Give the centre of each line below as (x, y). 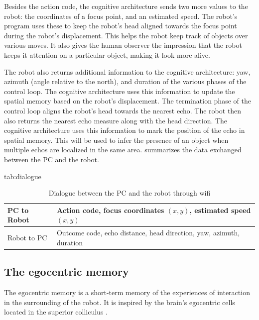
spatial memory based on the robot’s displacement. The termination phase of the (128, 101)
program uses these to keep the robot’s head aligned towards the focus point (121, 26)
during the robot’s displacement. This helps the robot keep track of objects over (126, 35)
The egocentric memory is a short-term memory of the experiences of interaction (127, 292)
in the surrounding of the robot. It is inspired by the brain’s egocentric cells (120, 302)
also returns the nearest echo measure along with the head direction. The (116, 120)
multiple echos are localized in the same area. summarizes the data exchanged (123, 150)
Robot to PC (27, 237)
